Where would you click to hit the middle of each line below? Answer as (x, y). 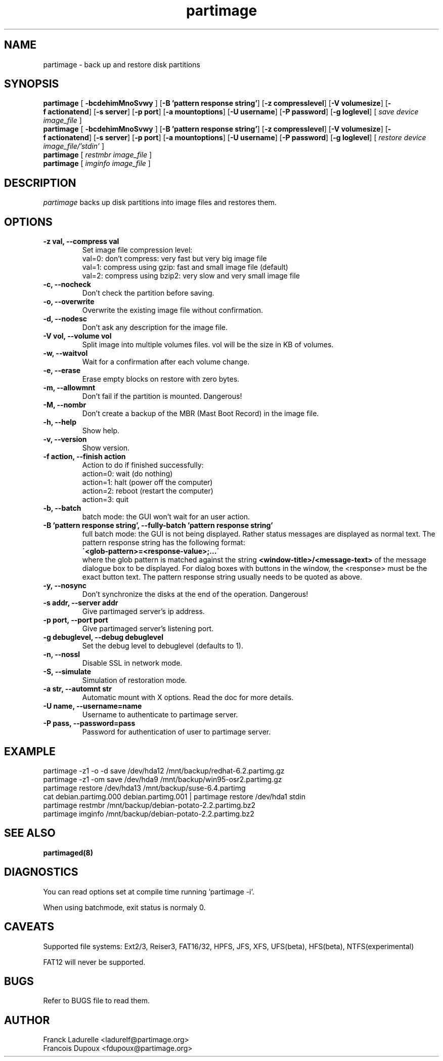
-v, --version (65, 439)
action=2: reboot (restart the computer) (148, 491)
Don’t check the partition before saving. (148, 293)
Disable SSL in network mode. (132, 663)
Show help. (101, 431)
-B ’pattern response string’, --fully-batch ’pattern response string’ (158, 525)
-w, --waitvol (65, 353)
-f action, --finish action (84, 457)
